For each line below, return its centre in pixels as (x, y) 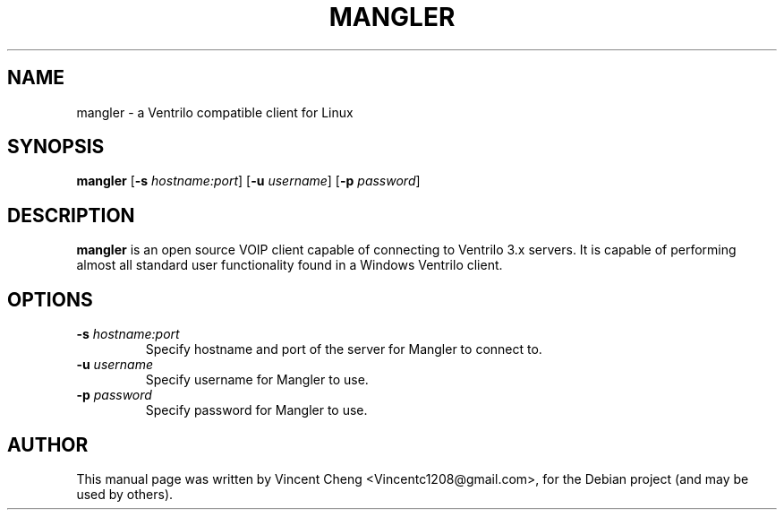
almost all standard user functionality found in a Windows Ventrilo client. (290, 265)
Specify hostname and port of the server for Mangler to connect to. (344, 349)
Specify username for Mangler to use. (257, 380)
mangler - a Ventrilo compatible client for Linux (215, 112)
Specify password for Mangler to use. (256, 410)
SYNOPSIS (56, 147)
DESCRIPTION (71, 215)
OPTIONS (50, 299)
